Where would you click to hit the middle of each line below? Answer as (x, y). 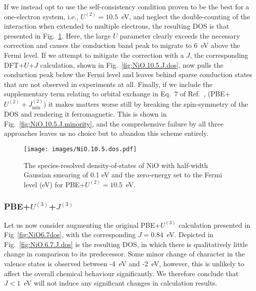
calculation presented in (215, 225)
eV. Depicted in (190, 234)
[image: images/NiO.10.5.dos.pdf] (80, 149)
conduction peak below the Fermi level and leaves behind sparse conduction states (128, 74)
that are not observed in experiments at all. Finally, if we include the (108, 84)
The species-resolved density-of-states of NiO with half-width (116, 165)
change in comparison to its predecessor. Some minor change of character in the (125, 254)
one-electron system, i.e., (41, 16)
